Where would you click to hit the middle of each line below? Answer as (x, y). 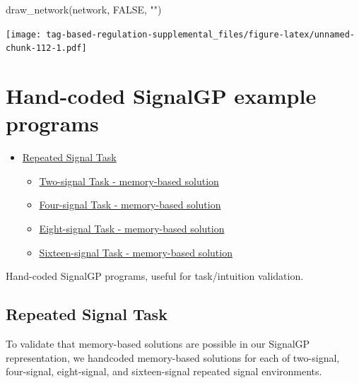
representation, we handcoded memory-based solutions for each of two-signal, (173, 357)
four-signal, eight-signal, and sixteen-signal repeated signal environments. (164, 371)
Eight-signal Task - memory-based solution (132, 228)
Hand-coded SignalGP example (161, 96)
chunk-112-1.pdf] (46, 48)
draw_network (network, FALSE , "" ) (84, 9)
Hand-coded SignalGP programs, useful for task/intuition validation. (155, 276)
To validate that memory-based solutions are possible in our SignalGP (158, 343)
